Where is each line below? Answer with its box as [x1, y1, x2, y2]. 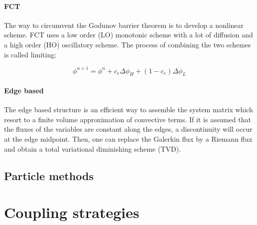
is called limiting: [4, 49, 57, 59]
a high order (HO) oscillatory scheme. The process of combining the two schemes [4, 39, 251, 49]
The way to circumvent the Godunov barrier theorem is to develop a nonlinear [4, 19, 244, 30]
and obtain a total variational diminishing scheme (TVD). [4, 143, 181, 154]
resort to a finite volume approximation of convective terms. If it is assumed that [4, 114, 251, 124]
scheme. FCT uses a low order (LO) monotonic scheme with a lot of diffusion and [4, 29, 253, 40]
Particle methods [4, 168, 94, 183]
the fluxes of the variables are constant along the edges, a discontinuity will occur [4, 124, 253, 134]
